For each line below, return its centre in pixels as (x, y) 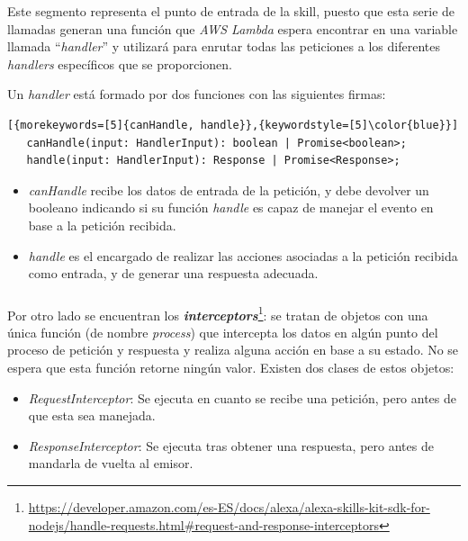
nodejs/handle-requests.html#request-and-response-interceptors (204, 524)
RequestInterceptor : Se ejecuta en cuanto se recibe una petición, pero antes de (243, 397)
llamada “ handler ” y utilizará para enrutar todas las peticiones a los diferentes (224, 46)
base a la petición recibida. (102, 225)
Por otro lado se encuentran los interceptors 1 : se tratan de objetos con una (218, 313)
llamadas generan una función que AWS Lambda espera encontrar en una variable (233, 28)
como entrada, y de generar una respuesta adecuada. (173, 273)
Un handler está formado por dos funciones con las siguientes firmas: (197, 94)
